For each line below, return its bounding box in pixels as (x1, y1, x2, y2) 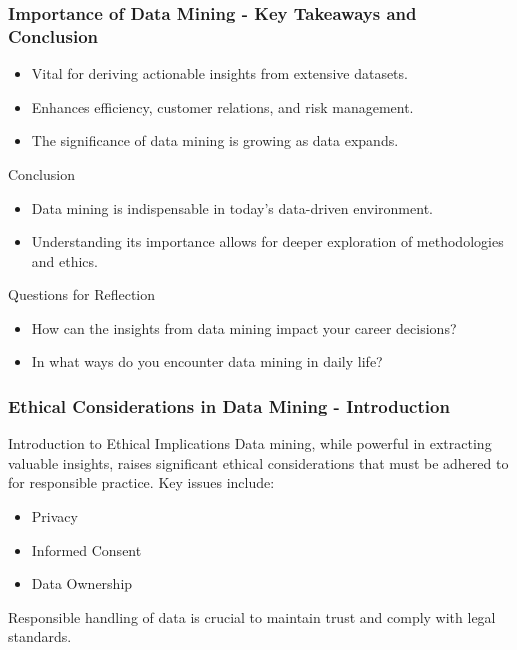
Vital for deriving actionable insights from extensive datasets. (31, 63, 408, 84)
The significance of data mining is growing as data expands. (31, 130, 399, 151)
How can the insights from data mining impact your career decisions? (31, 317, 457, 338)
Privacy (31, 506, 78, 527)
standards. (8, 626, 72, 647)
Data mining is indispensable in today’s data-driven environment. (31, 197, 433, 218)
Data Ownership (31, 573, 133, 594)
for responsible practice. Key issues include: (8, 472, 275, 493)
